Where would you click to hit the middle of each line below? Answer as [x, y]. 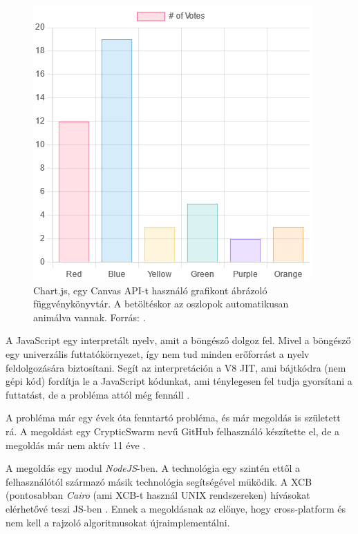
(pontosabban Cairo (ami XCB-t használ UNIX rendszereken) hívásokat [158, 495]
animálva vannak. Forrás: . [89, 317]
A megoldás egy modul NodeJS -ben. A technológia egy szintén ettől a [153, 468]
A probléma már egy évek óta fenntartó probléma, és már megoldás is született [173, 418]
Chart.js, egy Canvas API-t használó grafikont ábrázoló [150, 290]
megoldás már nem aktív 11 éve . [76, 445]
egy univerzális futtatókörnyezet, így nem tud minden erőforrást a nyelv [158, 353]
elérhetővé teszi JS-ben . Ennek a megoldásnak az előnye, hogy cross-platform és [176, 508]
